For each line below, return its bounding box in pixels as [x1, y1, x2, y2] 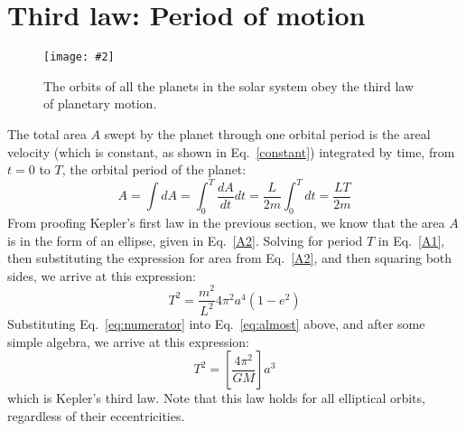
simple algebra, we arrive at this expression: [7, 332, 250, 351]
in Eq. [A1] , [377, 230, 445, 249]
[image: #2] [43, 51, 115, 64]
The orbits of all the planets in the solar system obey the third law [43, 76, 414, 95]
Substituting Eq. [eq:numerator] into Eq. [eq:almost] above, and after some [7, 314, 425, 333]
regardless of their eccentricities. [7, 406, 185, 425]
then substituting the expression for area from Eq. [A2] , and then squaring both [7, 248, 452, 267]
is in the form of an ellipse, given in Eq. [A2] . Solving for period [7, 230, 363, 249]
